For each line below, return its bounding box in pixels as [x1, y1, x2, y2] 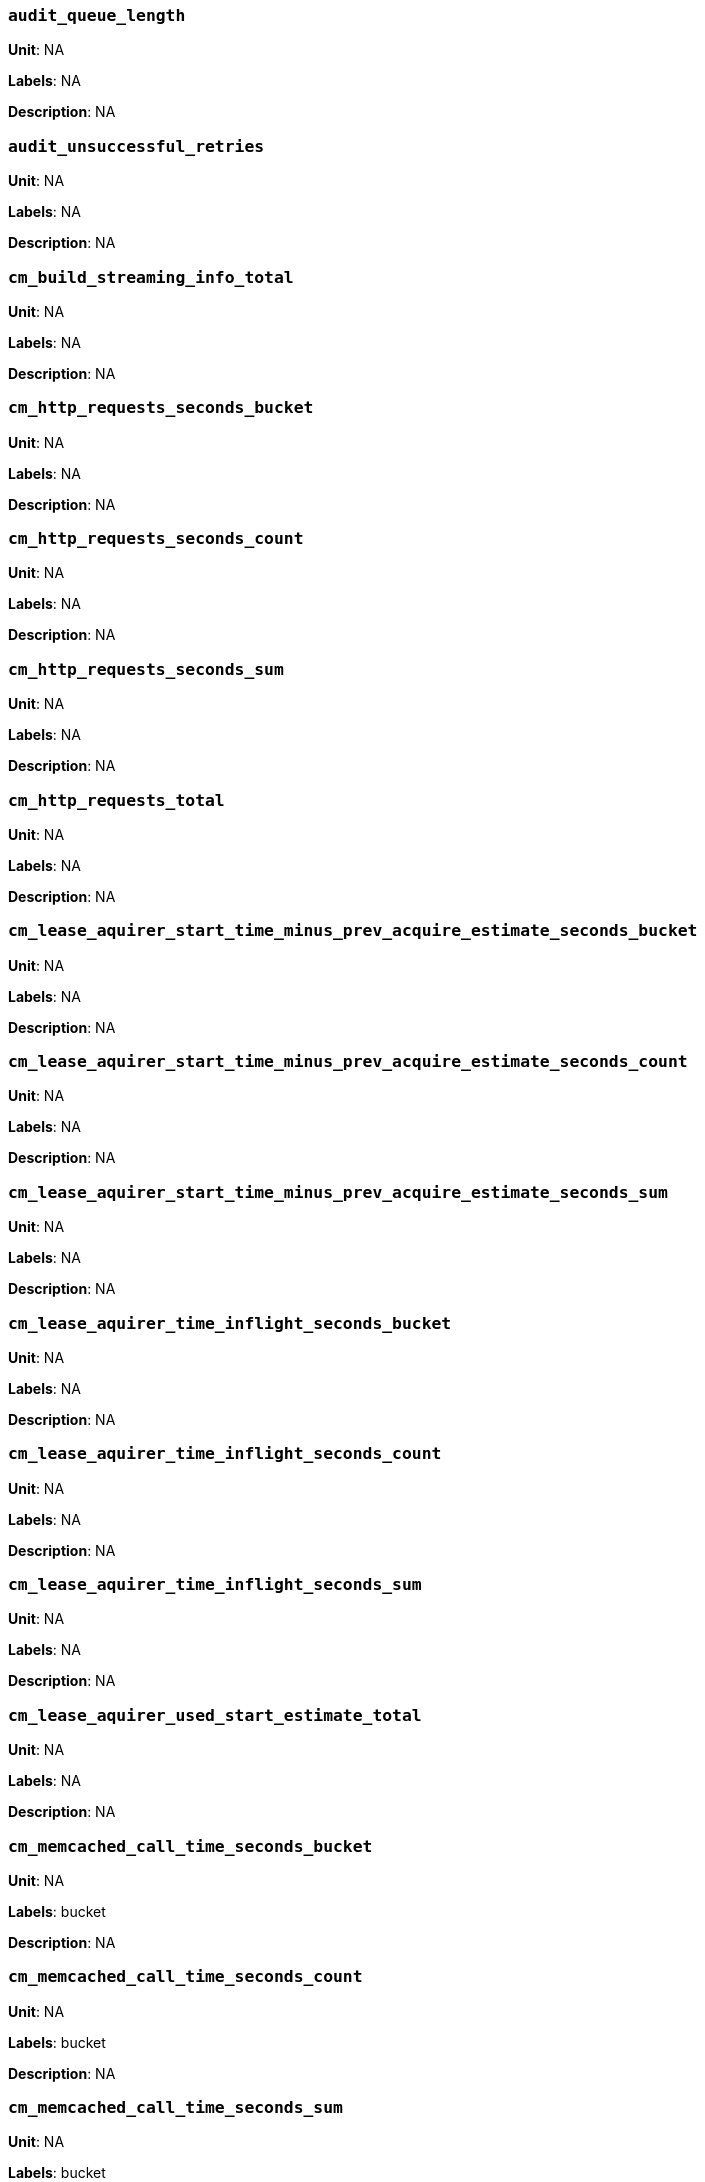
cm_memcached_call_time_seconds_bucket [8, 1836, 373, 1856]
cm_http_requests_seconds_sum [8, 659, 284, 679]
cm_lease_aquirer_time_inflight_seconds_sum [8, 1575, 422, 1594]
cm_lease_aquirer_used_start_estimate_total [8, 1705, 422, 1725]
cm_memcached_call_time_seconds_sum [8, 2098, 343, 2117]
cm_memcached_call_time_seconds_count [8, 1967, 363, 1987]
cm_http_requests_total [8, 790, 225, 810]
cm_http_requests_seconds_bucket [8, 398, 314, 418]
